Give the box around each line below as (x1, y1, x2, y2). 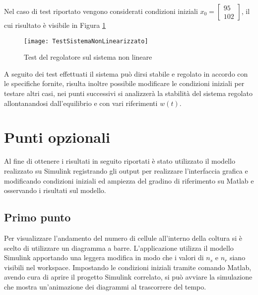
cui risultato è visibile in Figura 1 (4, 20, 106, 30)
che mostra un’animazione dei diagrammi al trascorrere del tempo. (4, 281, 206, 292)
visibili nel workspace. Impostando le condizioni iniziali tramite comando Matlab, (4, 262, 252, 272)
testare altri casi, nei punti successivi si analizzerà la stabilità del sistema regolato (4, 88, 253, 98)
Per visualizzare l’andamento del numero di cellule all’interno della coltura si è (4, 232, 243, 243)
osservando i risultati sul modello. (4, 185, 106, 196)
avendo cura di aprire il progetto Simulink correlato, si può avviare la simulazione (4, 272, 253, 282)
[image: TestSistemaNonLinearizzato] (24, 37, 148, 45)
